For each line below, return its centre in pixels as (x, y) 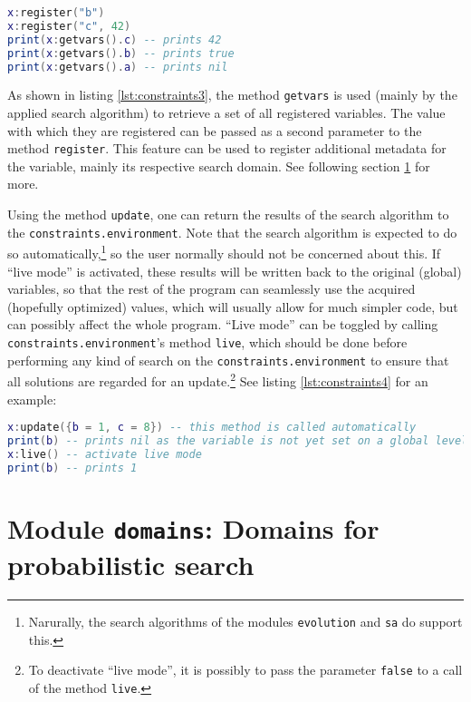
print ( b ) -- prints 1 (72, 468)
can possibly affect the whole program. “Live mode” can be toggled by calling (223, 324)
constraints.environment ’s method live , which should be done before (207, 342)
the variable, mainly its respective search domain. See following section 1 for (219, 166)
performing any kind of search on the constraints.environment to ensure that (228, 360)
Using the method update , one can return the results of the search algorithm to (228, 214)
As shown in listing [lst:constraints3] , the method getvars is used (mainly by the (232, 95)
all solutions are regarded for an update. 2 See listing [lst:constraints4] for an (218, 380)
